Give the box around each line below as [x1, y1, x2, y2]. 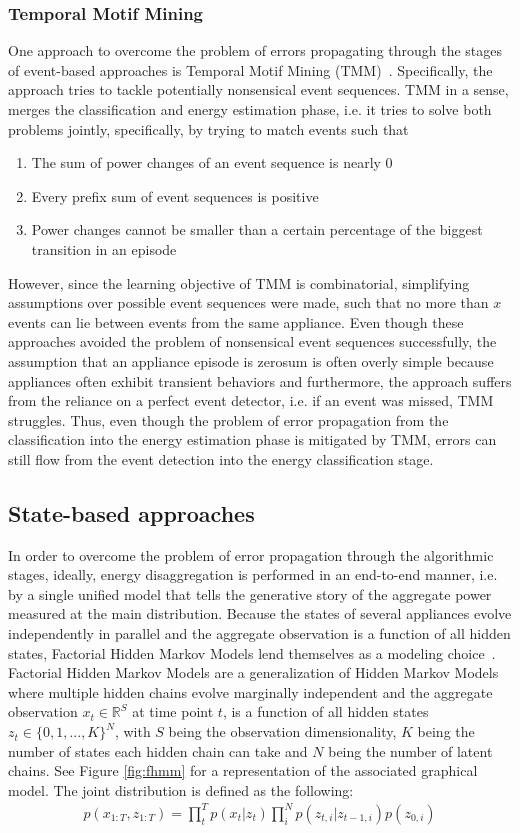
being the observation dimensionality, [168, 721, 397, 742]
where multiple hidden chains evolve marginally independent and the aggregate [8, 681, 493, 702]
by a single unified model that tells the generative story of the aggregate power [8, 583, 492, 604]
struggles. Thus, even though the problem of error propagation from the [8, 409, 449, 430]
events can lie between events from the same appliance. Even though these [8, 311, 464, 332]
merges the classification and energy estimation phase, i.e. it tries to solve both [8, 99, 492, 119]
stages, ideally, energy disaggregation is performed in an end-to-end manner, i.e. [8, 564, 498, 585]
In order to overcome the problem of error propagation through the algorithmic [8, 544, 494, 565]
